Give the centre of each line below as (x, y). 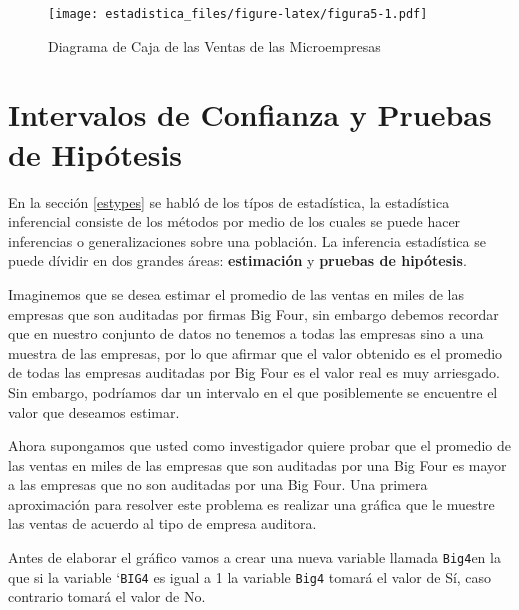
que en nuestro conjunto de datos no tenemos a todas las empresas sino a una (246, 333)
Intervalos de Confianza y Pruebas (250, 114)
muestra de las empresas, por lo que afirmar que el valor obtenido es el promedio (255, 352)
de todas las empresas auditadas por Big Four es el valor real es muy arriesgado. (254, 372)
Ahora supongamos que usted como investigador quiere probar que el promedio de (259, 445)
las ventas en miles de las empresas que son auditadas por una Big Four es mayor (257, 464)
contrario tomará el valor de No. (107, 596)
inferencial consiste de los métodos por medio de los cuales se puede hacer (234, 221)
